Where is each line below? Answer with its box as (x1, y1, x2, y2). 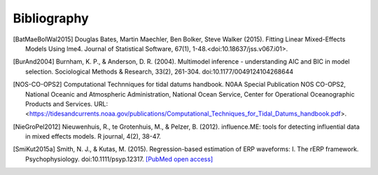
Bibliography (13, 10, 89, 26)
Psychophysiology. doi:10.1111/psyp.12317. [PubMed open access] (25, 155, 213, 163)
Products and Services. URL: (25, 99, 108, 108)
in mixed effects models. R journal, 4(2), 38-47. (25, 132, 161, 141)
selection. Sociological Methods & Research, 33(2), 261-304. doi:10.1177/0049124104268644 (25, 67, 294, 76)
